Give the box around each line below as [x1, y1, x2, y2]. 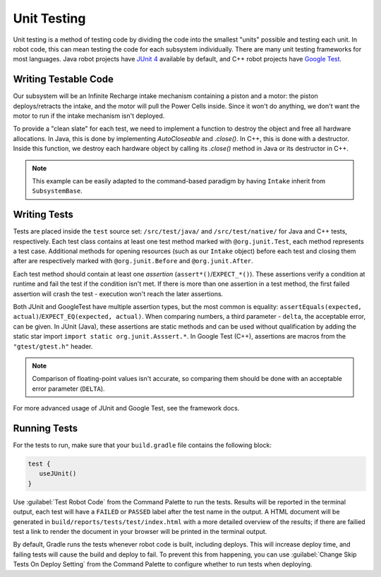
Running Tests [13, 422, 78, 434]
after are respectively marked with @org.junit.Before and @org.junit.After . [13, 257, 253, 265]
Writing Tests [13, 209, 74, 221]
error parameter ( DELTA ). [32, 384, 105, 393]
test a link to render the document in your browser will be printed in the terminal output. [13, 527, 267, 535]
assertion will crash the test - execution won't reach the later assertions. [13, 289, 224, 298]
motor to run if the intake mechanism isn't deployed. [13, 111, 165, 120]
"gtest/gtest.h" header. [13, 342, 93, 351]
